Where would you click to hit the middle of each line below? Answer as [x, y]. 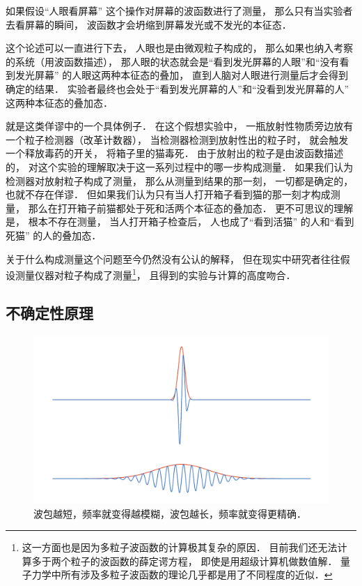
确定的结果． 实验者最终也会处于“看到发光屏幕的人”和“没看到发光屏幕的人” [178, 88]
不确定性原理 [49, 312]
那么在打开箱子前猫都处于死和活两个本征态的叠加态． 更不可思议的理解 [191, 208]
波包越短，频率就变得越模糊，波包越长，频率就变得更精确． [170, 513]
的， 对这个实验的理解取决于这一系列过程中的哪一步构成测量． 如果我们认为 [180, 166]
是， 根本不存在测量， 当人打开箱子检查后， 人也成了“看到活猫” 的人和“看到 [180, 221]
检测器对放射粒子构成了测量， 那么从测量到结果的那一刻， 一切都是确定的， [180, 180]
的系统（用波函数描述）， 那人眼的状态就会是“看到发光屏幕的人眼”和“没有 [173, 61]
